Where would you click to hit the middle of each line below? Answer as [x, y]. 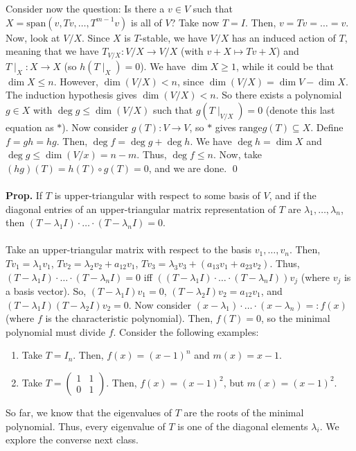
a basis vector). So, [46, 291]
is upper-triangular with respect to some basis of [157, 195]
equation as [30, 127]
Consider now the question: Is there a [85, 9]
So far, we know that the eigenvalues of [89, 412]
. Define [327, 127]
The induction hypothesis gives [71, 95]
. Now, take [237, 154]
